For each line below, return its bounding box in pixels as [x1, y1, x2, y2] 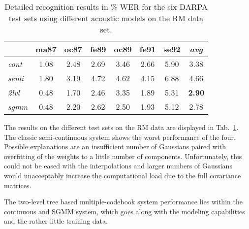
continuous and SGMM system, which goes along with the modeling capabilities [4, 206, 245, 216]
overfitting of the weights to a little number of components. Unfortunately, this [4, 151, 242, 161]
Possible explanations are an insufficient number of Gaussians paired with [4, 141, 226, 152]
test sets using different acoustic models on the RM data [8, 12, 204, 24]
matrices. [4, 180, 31, 190]
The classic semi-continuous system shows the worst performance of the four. [4, 131, 236, 142]
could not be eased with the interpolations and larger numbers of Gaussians [4, 161, 232, 171]
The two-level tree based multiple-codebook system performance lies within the [4, 196, 243, 207]
